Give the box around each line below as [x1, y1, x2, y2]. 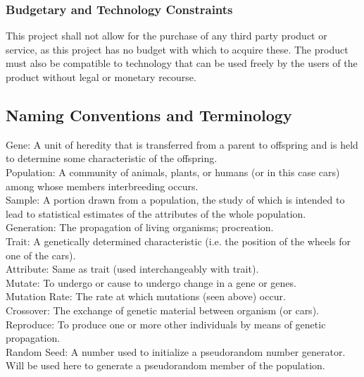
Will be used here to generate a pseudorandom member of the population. [6, 358, 325, 373]
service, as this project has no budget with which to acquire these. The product [6, 42, 349, 56]
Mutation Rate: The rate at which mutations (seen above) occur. [6, 289, 286, 304]
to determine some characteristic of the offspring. [6, 151, 218, 166]
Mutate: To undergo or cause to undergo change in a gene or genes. [6, 275, 296, 290]
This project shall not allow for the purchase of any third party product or [6, 28, 327, 43]
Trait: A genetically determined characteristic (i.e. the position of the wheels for [6, 233, 351, 248]
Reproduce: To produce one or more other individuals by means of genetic [6, 316, 326, 331]
